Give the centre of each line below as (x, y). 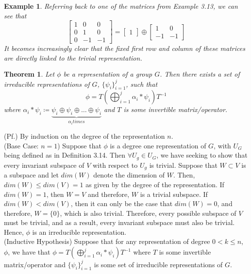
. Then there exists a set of (200, 74)
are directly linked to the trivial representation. (73, 57)
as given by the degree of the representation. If (155, 184)
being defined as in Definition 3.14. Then (65, 155)
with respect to (115, 165)
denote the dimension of (129, 175)
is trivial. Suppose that (183, 165)
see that (15, 15)
